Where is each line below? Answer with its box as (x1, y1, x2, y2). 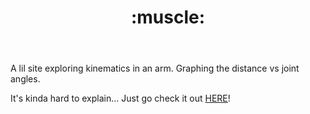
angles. (10, 73, 41, 85)
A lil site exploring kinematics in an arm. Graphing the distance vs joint (10, 62, 300, 75)
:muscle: (130, 6, 206, 29)
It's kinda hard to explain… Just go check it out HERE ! (10, 92, 231, 105)
